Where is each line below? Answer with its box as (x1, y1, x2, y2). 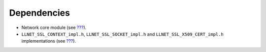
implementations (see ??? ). (21, 38, 76, 44)
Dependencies (9, 7, 70, 18)
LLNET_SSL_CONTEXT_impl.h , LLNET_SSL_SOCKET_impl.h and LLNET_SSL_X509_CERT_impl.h (21, 31, 224, 37)
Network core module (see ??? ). (21, 25, 87, 30)
